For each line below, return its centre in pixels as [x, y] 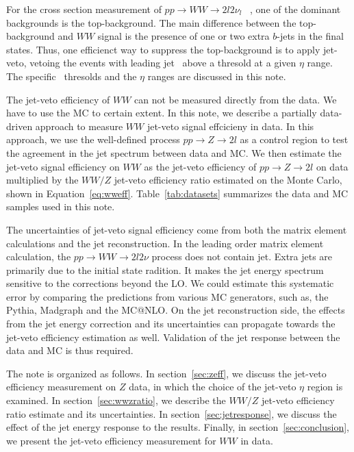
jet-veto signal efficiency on [63, 166]
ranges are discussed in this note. [217, 76]
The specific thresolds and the [72, 76]
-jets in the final [310, 36]
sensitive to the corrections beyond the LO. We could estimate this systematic [170, 283]
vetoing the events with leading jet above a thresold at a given [163, 63]
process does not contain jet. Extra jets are [242, 256]
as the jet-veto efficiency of [200, 166]
